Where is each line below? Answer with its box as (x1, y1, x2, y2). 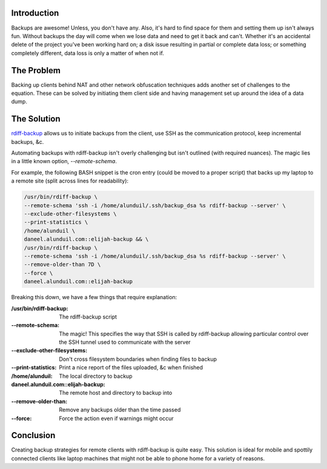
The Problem (11, 65, 61, 76)
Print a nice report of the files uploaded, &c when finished (59, 364, 203, 371)
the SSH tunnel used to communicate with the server (59, 338, 191, 346)
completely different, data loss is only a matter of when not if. (11, 49, 165, 57)
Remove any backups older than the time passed (59, 406, 181, 413)
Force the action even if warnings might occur (59, 415, 174, 422)
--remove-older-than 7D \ (24, 261, 101, 268)
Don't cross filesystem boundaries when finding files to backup (59, 355, 217, 363)
